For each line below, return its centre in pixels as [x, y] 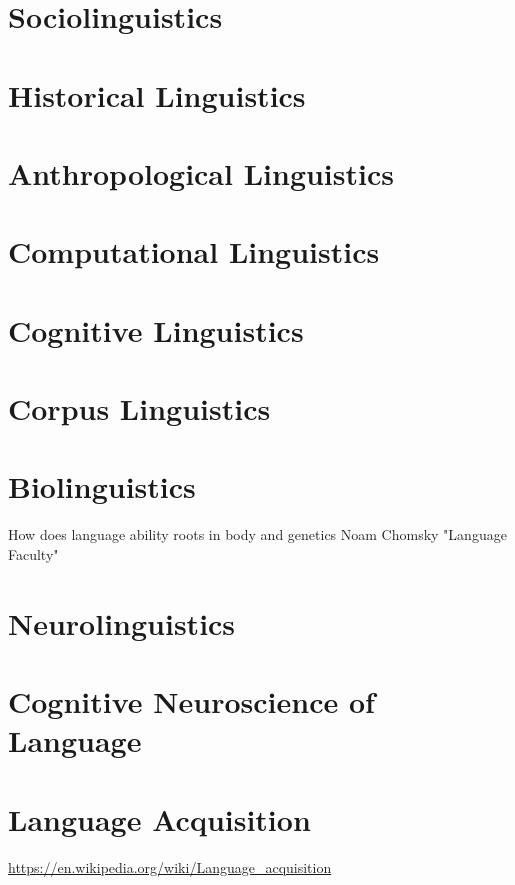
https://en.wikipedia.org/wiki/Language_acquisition [170, 866]
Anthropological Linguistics [201, 172]
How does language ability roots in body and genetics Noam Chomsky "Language [257, 534]
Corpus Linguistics [139, 408]
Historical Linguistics [157, 94]
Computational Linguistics [194, 251]
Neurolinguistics [122, 622]
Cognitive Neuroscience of [191, 701]
